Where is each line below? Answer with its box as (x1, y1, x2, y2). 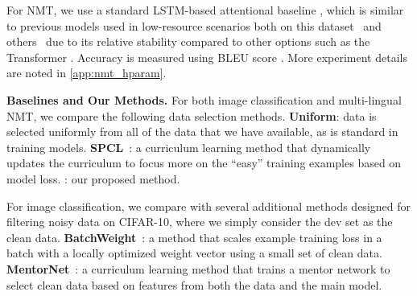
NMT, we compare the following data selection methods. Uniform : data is (6, 107, 377, 124)
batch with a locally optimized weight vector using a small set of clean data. (6, 245, 382, 261)
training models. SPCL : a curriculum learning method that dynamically (6, 138, 371, 155)
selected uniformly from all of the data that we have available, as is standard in (6, 123, 398, 140)
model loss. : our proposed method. (6, 170, 180, 187)
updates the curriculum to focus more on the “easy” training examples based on (6, 154, 402, 171)
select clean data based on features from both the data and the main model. (6, 276, 382, 293)
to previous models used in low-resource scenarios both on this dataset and (6, 17, 382, 34)
